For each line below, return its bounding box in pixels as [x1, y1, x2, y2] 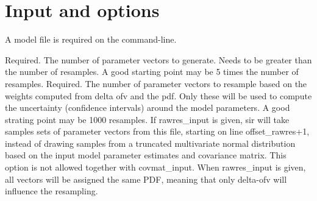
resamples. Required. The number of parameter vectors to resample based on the [5, 77, 307, 90]
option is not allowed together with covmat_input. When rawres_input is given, [5, 161, 306, 174]
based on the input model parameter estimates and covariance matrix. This [5, 149, 287, 161]
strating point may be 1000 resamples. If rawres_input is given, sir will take [5, 113, 290, 125]
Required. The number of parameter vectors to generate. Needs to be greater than [5, 53, 312, 66]
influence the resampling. [5, 185, 98, 197]
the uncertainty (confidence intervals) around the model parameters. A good [5, 101, 290, 114]
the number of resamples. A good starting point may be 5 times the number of [5, 65, 299, 78]
